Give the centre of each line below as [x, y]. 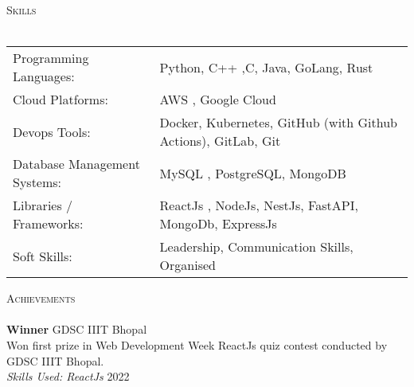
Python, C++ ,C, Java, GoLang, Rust [266, 67]
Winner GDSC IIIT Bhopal [77, 329]
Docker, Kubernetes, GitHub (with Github [279, 123]
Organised [187, 265]
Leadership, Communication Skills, [256, 247]
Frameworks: [48, 224]
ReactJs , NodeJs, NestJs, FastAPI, [259, 205]
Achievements [41, 298]
